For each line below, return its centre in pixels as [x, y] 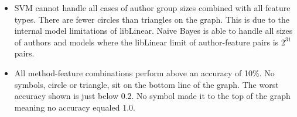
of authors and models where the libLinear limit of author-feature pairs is [146, 42]
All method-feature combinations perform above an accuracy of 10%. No [144, 72]
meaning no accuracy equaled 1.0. [75, 107]
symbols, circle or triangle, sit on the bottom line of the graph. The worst [146, 84]
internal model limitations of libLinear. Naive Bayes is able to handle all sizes [153, 31]
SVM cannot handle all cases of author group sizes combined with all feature [152, 8]
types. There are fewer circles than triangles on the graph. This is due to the [152, 19]
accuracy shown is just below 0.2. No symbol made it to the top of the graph [152, 96]
